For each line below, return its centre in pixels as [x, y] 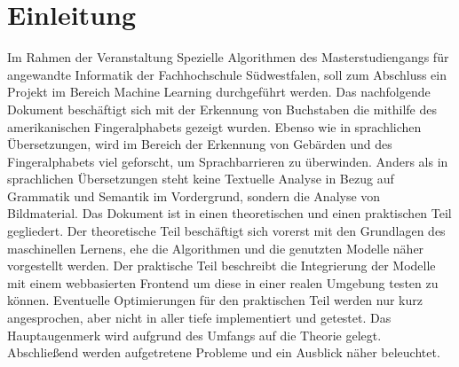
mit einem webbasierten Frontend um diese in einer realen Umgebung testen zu [223, 282]
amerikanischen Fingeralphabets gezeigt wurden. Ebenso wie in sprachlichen [214, 126]
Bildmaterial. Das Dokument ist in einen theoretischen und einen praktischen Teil [229, 213]
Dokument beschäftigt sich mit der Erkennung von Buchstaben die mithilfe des [222, 109]
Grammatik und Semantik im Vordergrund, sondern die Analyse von [194, 195]
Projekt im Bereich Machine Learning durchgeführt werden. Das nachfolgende [219, 92]
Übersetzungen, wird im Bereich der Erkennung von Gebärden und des [200, 144]
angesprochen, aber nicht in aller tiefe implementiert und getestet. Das [199, 318]
